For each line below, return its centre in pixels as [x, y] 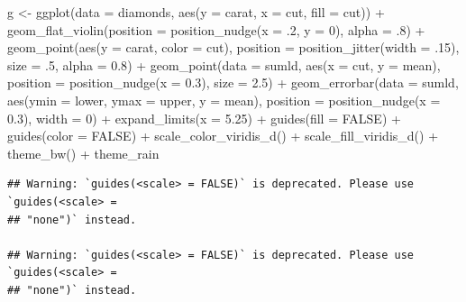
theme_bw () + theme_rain [83, 153]
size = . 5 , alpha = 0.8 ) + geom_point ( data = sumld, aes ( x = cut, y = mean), [224, 64]
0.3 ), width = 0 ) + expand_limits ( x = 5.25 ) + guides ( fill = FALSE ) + [204, 118]
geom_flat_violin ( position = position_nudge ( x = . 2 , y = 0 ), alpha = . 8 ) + [216, 29]
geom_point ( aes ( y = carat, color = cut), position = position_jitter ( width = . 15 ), [233, 47]
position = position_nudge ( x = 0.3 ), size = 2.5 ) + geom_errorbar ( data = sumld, [233, 82]
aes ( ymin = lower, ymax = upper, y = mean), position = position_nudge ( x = [224, 100]
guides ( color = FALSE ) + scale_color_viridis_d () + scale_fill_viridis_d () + [223, 136]
